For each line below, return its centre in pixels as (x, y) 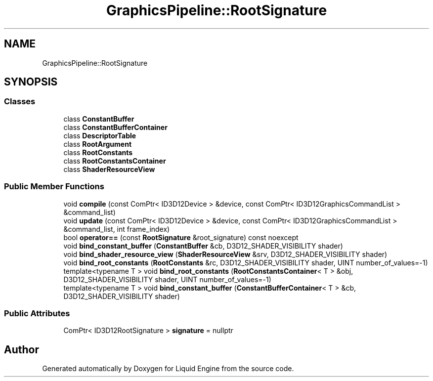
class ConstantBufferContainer (115, 127)
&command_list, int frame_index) (117, 229)
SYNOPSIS (31, 82)
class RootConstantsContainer (115, 161)
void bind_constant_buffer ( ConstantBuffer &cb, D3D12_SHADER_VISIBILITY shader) (203, 246)
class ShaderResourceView (109, 169)
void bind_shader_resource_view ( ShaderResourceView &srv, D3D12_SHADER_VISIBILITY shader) (225, 254)
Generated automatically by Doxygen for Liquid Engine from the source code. (168, 369)
